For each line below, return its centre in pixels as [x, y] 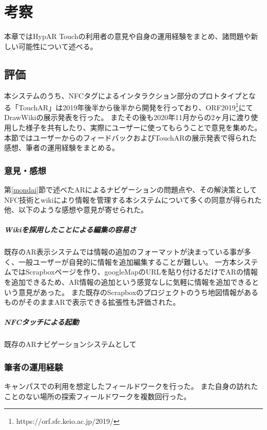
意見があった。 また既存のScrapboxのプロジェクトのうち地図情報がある [138, 292]
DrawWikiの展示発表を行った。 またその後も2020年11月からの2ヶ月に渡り [128, 117]
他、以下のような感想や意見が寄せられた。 [76, 210]
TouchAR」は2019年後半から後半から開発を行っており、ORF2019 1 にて [136, 106]
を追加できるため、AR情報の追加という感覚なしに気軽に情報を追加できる [128, 282]
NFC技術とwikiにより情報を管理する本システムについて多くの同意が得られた [133, 199]
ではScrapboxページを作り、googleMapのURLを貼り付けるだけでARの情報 [135, 272]
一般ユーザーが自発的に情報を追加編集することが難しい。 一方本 [127, 261]
